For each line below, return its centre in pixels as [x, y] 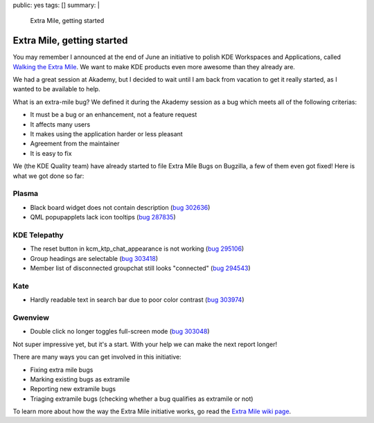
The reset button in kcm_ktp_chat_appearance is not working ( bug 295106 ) [137, 249]
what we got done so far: [48, 176]
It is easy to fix [51, 153]
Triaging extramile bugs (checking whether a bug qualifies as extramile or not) [142, 399]
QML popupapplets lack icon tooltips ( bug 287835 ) [103, 217]
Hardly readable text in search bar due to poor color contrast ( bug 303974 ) [137, 300]
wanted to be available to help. [56, 89]
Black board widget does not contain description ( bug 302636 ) [120, 207]
